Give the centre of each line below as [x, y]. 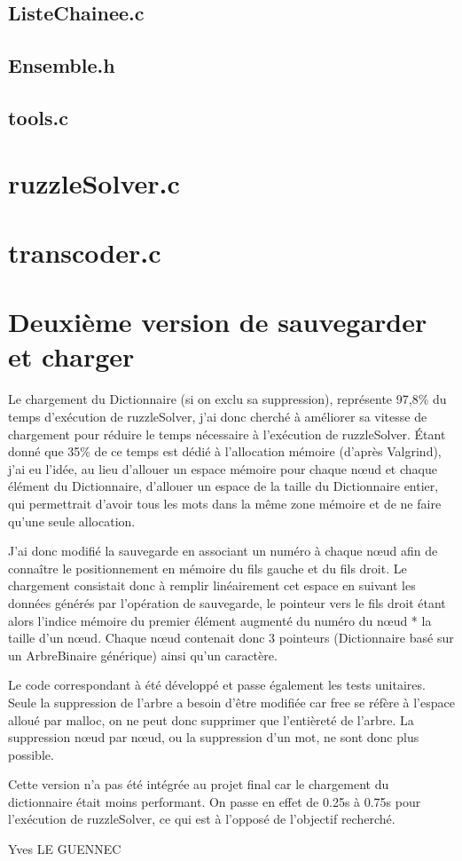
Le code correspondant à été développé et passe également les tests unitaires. [217, 685]
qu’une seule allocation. [72, 521]
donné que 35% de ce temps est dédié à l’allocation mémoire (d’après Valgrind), [225, 451]
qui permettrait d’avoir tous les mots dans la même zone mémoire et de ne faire [225, 503]
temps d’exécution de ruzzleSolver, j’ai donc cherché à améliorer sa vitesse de [218, 416]
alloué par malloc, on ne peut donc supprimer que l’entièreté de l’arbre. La [211, 719]
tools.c [38, 117]
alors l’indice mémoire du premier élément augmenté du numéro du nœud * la [220, 620]
